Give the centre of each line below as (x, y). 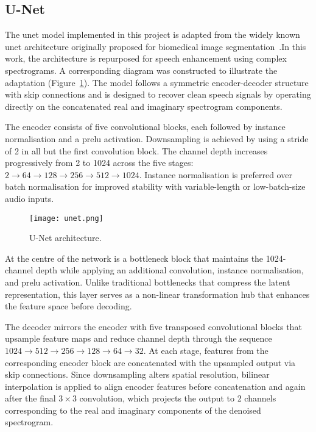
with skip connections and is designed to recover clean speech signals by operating (158, 94)
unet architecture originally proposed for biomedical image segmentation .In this (156, 46)
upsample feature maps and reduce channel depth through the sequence (139, 338)
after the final (30, 398)
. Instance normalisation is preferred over (216, 174)
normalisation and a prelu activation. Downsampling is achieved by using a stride (157, 138)
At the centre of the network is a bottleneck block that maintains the (134, 258)
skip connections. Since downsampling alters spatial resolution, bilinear (137, 374)
